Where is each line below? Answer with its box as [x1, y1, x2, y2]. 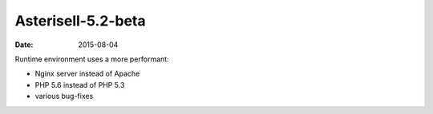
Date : [14, 40, 34, 49]
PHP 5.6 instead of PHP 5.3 [34, 80, 125, 89]
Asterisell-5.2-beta [14, 12, 146, 29]
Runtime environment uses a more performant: [14, 54, 169, 64]
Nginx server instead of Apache [34, 69, 140, 79]
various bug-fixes [34, 92, 94, 101]
